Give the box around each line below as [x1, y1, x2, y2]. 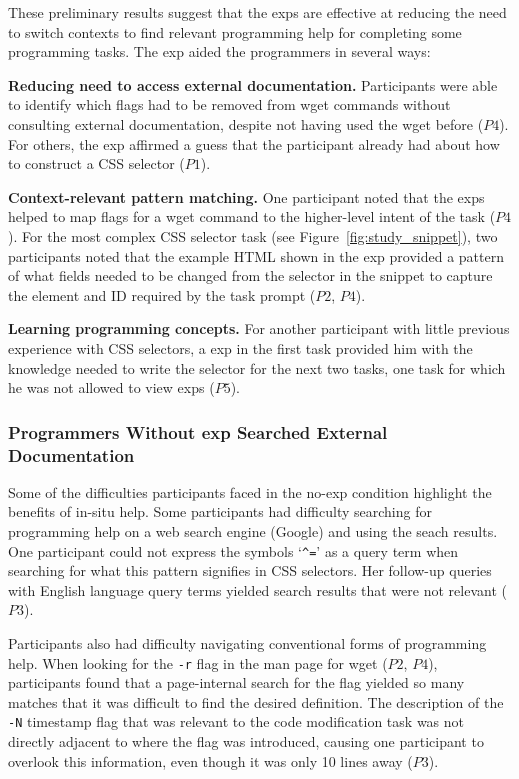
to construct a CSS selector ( [8, 153, 185, 174]
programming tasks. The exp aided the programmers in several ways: [8, 41, 431, 62]
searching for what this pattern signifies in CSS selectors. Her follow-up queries [8, 560, 492, 581]
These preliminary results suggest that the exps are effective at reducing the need [8, 2, 507, 22]
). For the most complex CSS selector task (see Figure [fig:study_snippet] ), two [8, 225, 498, 246]
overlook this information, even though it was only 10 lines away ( [8, 750, 413, 771]
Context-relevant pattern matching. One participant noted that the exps [8, 186, 485, 207]
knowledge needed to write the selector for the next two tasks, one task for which [8, 357, 506, 378]
